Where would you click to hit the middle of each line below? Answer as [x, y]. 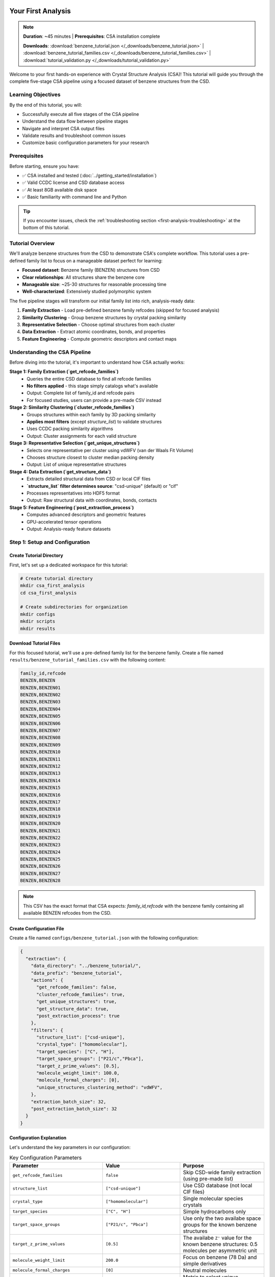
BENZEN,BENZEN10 [40, 752]
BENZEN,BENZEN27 [40, 873]
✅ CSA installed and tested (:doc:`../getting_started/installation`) [89, 175]
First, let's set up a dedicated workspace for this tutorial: [69, 565]
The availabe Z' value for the [217, 1238]
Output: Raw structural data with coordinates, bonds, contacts [92, 500]
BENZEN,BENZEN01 [40, 688]
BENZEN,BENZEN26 [40, 866]
